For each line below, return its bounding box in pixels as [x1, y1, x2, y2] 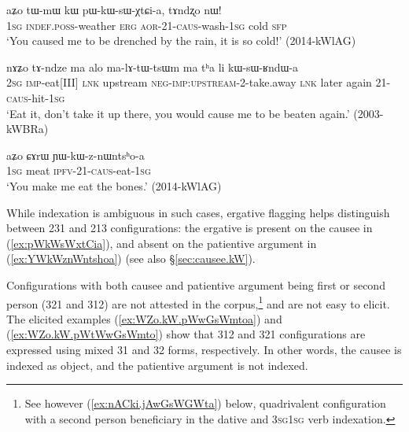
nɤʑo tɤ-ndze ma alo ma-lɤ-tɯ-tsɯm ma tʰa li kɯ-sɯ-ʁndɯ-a [6, 58, 299, 75]
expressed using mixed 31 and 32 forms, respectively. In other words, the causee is [6, 341, 402, 357]
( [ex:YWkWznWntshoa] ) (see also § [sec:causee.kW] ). [6, 250, 256, 267]
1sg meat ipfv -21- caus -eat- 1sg [6, 162, 151, 179]
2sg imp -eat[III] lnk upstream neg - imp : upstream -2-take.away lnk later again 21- [6, 74, 391, 90]
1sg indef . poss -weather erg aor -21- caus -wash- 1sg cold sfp [6, 17, 287, 33]
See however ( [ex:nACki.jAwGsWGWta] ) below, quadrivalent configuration [24, 395, 386, 412]
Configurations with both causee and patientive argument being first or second [6, 276, 385, 293]
